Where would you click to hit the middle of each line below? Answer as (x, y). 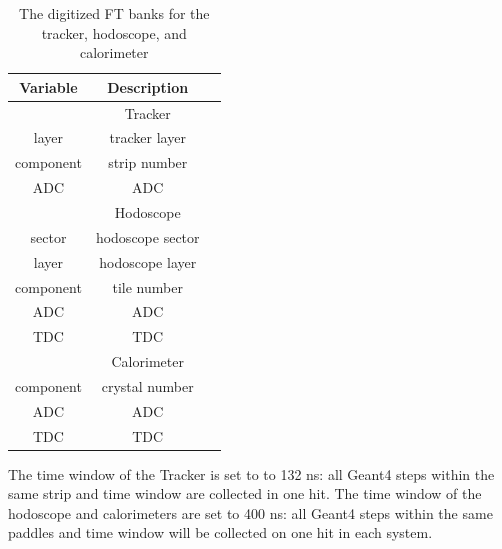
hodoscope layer (148, 261)
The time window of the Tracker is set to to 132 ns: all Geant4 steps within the (251, 473)
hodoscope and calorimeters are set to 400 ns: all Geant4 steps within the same (250, 512)
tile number (147, 286)
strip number (148, 162)
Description (148, 86)
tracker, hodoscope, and (114, 32)
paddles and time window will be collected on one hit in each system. (220, 532)
